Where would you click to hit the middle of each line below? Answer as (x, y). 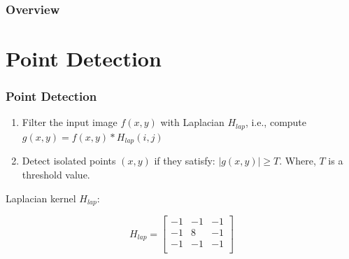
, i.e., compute (276, 122)
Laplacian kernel (41, 198)
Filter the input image (70, 122)
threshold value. (56, 174)
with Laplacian (192, 122)
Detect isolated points (69, 161)
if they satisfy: (185, 161)
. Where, (298, 161)
